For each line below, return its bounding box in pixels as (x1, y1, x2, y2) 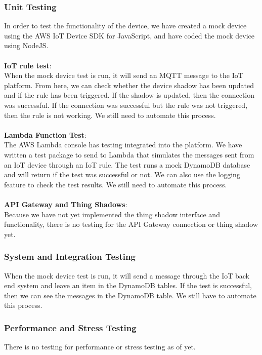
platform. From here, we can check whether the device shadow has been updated (4, 80, 254, 90)
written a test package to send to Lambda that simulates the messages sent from (4, 149, 254, 160)
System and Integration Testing (4, 250, 136, 263)
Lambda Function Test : (4, 129, 86, 140)
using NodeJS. (4, 40, 49, 51)
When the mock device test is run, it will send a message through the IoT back (4, 270, 249, 281)
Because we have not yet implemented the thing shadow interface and (4, 209, 220, 219)
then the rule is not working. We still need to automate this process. (4, 109, 216, 120)
